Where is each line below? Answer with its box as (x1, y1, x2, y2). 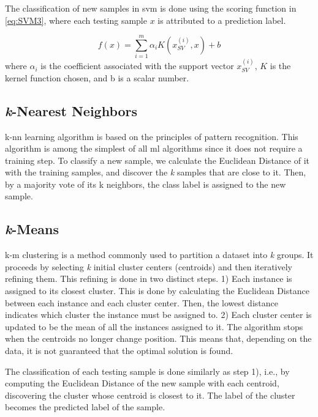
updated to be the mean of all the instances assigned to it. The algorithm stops (5, 320, 303, 333)
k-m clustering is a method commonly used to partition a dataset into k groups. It (5, 248, 314, 261)
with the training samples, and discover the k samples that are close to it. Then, (5, 166, 306, 179)
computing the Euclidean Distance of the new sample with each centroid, (5, 377, 279, 389)
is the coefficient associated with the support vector (40, 59, 234, 72)
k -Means (5, 220, 59, 238)
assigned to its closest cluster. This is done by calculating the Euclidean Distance (5, 284, 309, 297)
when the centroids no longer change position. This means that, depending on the (5, 332, 312, 345)
